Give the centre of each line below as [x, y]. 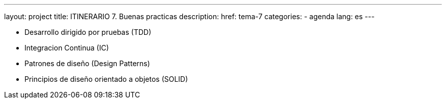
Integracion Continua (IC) [67, 48]
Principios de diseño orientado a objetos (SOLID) [106, 79]
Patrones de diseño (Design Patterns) [87, 63]
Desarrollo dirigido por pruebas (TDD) [88, 32]
